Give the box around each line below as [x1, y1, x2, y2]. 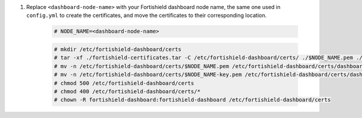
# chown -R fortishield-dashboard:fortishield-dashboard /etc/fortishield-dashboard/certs [54, 96, 331, 104]
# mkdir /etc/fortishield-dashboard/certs [54, 46, 182, 52]
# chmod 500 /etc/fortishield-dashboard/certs [54, 79, 194, 87]
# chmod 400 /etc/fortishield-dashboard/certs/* [54, 88, 201, 95]
